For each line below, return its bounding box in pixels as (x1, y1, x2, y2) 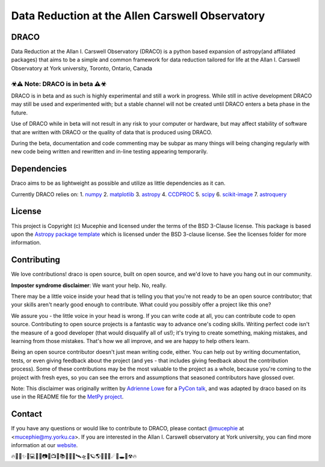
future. (11, 109, 28, 116)
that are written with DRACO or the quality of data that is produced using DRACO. (11, 128, 212, 135)
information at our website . (11, 441, 78, 448)
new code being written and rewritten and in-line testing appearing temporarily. (11, 148, 208, 155)
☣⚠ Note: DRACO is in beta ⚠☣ (11, 79, 107, 88)
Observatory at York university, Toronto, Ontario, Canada (11, 64, 153, 72)
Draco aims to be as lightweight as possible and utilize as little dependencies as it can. (11, 179, 226, 187)
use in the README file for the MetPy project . (11, 393, 124, 400)
